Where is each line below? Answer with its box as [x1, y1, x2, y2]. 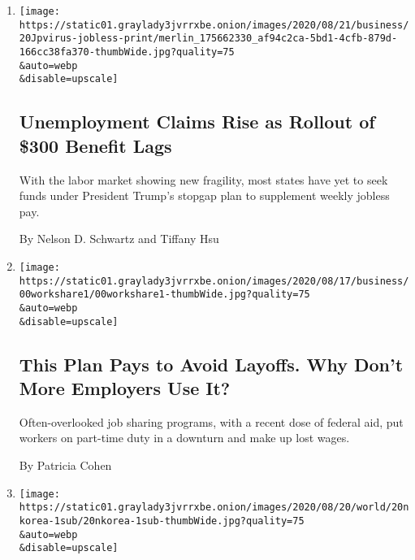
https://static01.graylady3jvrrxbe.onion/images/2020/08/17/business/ [19, 275, 409, 287]
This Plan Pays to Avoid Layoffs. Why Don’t [19, 351, 404, 376]
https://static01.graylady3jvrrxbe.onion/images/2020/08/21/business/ [19, 19, 409, 31]
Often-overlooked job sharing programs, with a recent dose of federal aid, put [19, 413, 404, 430]
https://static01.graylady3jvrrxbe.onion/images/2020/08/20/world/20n [19, 501, 409, 514]
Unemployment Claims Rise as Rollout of [19, 109, 375, 134]
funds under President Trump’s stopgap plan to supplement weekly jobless [19, 187, 390, 204]
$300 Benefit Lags [19, 132, 172, 158]
